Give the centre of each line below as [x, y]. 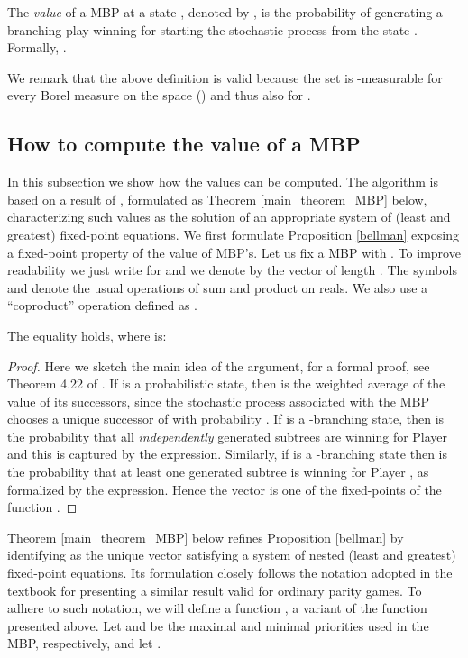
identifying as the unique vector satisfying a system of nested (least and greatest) [232, 555]
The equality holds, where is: [87, 335]
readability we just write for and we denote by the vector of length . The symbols [232, 270]
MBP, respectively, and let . [84, 643]
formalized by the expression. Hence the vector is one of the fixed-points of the [225, 489]
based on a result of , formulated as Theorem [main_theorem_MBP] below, [217, 199]
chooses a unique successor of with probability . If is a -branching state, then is [226, 419]
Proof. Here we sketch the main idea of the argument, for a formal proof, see [219, 366]
